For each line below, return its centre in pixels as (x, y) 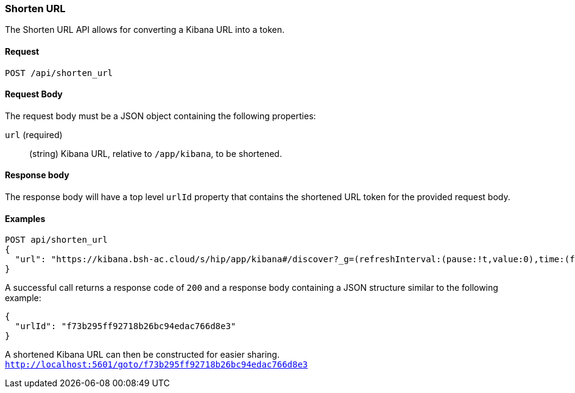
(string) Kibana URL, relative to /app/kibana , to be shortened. (156, 153)
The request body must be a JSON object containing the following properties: (161, 116)
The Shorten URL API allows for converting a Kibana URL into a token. (145, 30)
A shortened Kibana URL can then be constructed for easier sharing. (142, 355)
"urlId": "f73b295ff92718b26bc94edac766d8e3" (125, 326)
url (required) (34, 134)
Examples (25, 218)
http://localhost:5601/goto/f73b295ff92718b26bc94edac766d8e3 (157, 365)
